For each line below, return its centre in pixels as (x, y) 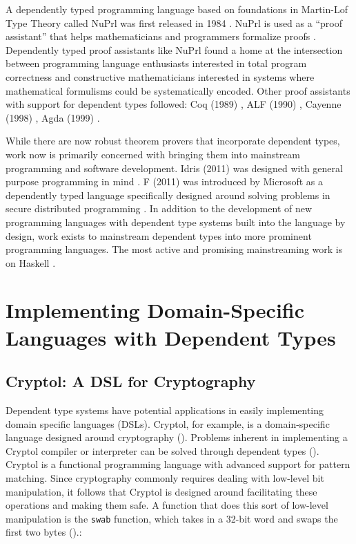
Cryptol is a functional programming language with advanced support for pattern (178, 464)
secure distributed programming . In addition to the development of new (159, 208)
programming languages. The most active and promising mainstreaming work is (174, 249)
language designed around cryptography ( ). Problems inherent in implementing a (177, 437)
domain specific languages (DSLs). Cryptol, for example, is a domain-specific (168, 423)
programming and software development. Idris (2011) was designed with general (174, 168)
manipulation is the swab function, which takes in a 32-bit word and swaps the (172, 518)
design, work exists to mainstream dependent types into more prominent (159, 235)
